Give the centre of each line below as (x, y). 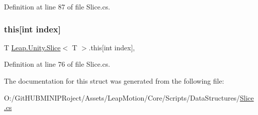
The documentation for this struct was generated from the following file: (114, 81)
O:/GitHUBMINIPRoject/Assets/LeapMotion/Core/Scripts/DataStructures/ (122, 97)
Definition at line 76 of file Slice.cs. (57, 64)
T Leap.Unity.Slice (32, 47)
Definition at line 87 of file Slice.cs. (57, 6)
